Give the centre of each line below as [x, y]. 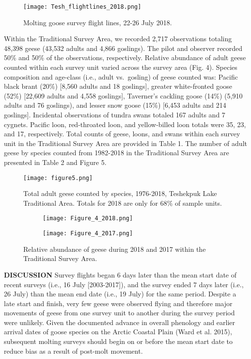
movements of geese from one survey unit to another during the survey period [119, 313]
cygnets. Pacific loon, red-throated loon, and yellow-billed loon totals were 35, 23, [125, 124]
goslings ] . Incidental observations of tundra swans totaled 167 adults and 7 [115, 114]
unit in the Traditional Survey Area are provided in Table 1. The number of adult [125, 143]
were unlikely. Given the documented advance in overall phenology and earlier [120, 322]
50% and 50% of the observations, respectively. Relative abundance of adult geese [125, 57]
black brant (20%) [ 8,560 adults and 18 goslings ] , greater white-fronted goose [118, 86]
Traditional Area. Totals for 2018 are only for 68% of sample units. [123, 203]
